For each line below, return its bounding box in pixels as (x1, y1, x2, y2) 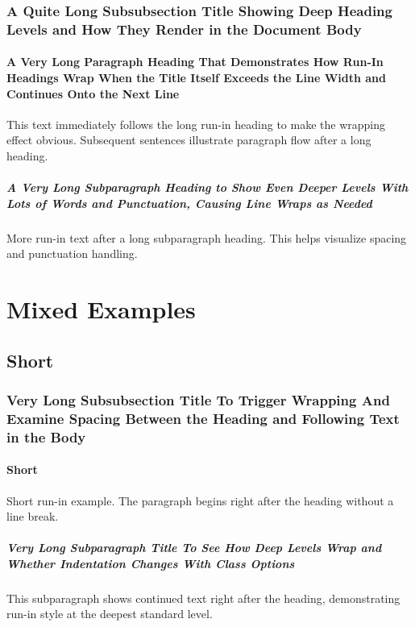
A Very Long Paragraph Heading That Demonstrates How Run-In (6, 53, 384, 70)
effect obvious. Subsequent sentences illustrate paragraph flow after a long (6, 131, 371, 148)
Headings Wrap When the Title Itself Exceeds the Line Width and (6, 69, 386, 85)
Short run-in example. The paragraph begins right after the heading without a (6, 492, 394, 509)
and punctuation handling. (6, 245, 138, 262)
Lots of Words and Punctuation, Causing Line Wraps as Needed (6, 194, 372, 211)
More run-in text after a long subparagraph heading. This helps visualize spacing (6, 229, 407, 246)
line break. (6, 508, 59, 525)
